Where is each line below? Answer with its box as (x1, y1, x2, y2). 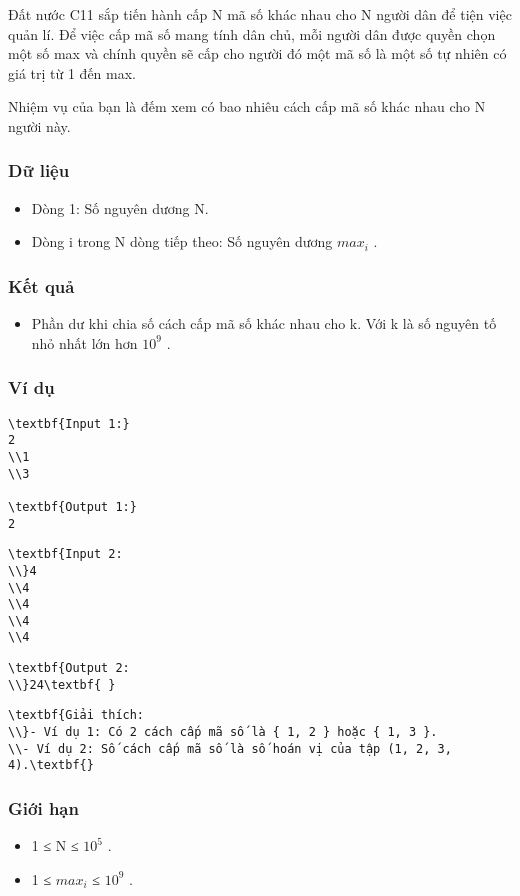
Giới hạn (8, 795, 79, 820)
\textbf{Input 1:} (8, 416, 130, 431)
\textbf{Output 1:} (8, 499, 137, 514)
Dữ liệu (8, 158, 70, 183)
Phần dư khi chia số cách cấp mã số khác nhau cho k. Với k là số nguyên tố (31, 313, 497, 334)
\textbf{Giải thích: (8, 708, 145, 723)
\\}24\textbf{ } (8, 677, 116, 692)
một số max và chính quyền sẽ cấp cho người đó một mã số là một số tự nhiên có (8, 43, 507, 64)
